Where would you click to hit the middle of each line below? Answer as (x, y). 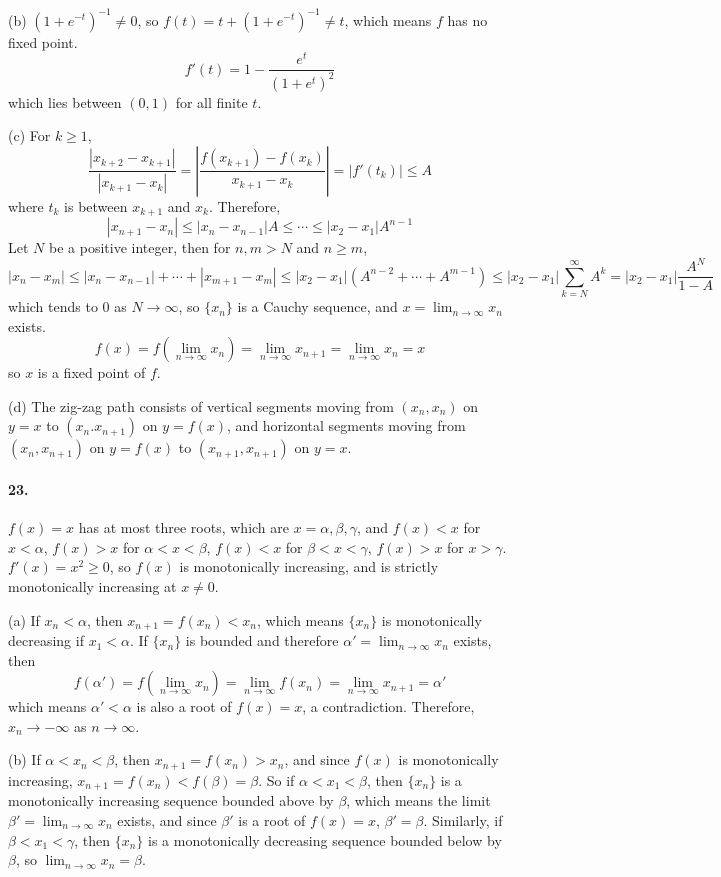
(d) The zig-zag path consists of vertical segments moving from (201, 405)
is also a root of (184, 706)
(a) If (24, 619)
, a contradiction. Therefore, (388, 706)
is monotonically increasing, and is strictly (309, 566)
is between (96, 205)
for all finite (211, 101)
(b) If (24, 759)
